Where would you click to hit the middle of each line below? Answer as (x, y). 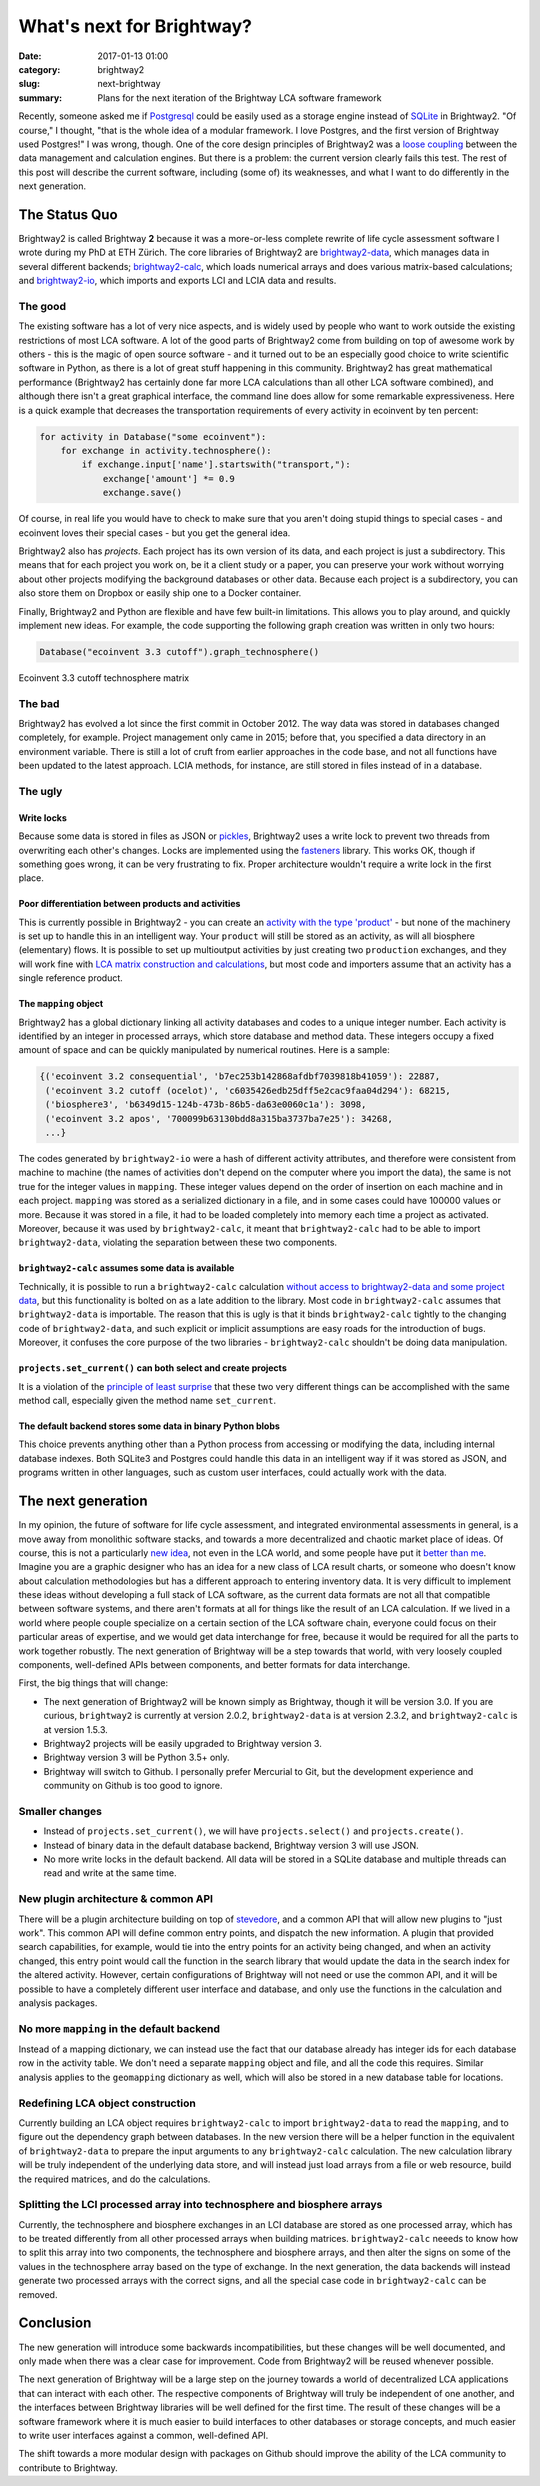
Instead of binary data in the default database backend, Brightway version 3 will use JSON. (231, 1845)
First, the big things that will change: (93, 1683)
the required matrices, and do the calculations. (114, 2179)
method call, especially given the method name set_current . (147, 1401)
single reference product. (71, 978)
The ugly (40, 791)
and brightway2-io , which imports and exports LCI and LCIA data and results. (177, 281)
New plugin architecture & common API (116, 1899)
